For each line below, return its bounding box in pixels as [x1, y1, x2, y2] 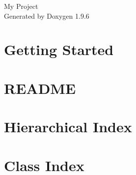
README [4, 78, 76, 98]
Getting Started [4, 39, 114, 59]
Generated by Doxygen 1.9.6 [4, 10, 89, 21]
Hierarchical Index [4, 117, 132, 137]
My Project [4, 1, 38, 11]
